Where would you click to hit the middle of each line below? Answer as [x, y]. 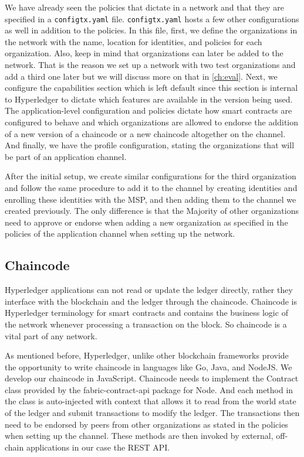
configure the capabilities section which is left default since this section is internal [151, 88]
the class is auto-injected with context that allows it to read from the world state [151, 401]
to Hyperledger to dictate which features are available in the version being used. [149, 99]
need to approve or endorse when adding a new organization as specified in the [146, 222]
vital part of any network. [51, 335]
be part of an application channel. [66, 156]
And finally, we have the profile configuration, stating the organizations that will [150, 145]
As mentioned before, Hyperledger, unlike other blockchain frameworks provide [147, 355]
